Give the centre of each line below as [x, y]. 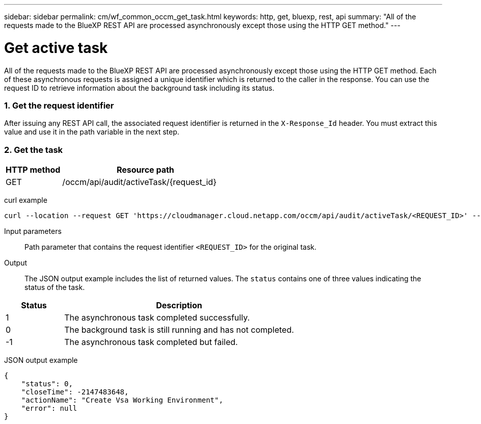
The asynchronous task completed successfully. [157, 317]
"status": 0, [47, 384]
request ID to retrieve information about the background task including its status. [139, 88]
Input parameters [33, 231]
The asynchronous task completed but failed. [151, 342]
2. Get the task [34, 150]
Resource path [145, 170]
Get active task [56, 48]
